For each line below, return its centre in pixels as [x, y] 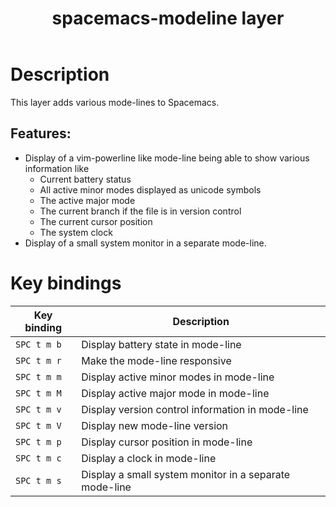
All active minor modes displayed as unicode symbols [150, 189]
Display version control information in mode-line [195, 409]
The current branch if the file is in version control [140, 211]
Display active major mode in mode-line [175, 393]
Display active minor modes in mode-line [178, 377]
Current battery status [85, 179]
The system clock [76, 232]
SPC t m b [38, 344]
